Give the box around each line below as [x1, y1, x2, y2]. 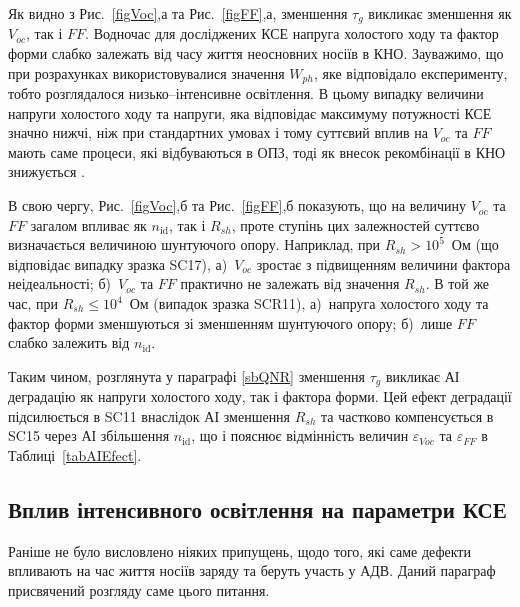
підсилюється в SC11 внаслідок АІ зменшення [8, 405, 291, 426]
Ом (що [451, 234, 499, 255]
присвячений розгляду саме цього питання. [8, 580, 270, 601]
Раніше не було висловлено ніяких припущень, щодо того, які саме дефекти [8, 540, 471, 561]
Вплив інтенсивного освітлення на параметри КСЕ [8, 494, 507, 525]
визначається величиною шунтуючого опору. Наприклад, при [8, 234, 381, 255]
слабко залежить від [8, 332, 130, 353]
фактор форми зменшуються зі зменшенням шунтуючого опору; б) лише [8, 312, 453, 333]
